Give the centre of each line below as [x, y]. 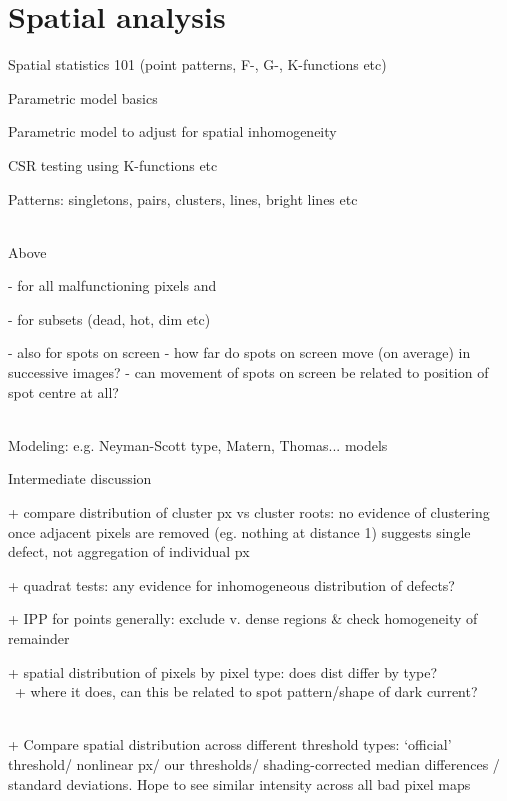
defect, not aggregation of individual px [129, 551]
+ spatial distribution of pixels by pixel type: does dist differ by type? [223, 671]
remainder [39, 638]
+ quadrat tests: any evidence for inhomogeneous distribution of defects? [231, 584]
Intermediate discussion [80, 478]
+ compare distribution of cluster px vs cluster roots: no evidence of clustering [249, 512]
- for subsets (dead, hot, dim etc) [109, 318]
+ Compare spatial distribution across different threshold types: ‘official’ [230, 744]
